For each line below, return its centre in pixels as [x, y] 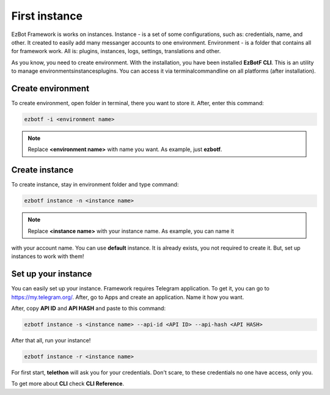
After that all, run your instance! [51, 341]
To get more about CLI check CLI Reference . [68, 384]
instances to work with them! [48, 256]
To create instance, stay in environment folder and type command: [95, 185]
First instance [47, 16]
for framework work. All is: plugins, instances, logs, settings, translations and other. [116, 51]
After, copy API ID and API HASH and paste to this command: [89, 308]
